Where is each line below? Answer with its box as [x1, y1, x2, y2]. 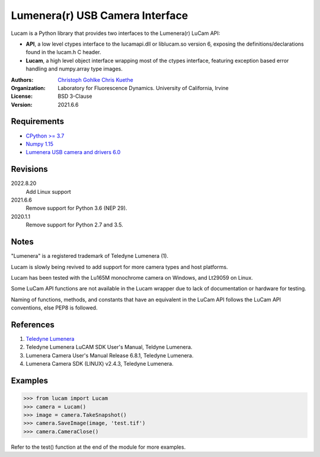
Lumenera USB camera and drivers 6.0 [25, 149, 121, 156]
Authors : [11, 76, 34, 83]
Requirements [11, 116, 65, 127]
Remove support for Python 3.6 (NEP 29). [25, 204, 127, 212]
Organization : [11, 84, 46, 91]
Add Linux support [25, 188, 71, 195]
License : [11, 92, 33, 100]
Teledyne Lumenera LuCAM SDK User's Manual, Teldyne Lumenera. [25, 344, 193, 351]
